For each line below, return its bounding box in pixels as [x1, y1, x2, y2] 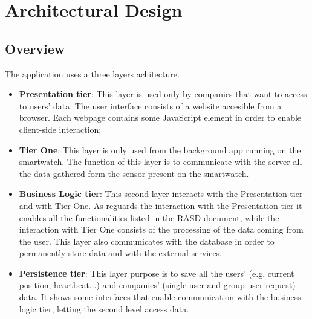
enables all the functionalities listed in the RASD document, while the [19, 211, 279, 224]
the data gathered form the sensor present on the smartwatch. [19, 167, 249, 179]
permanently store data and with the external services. [19, 246, 223, 259]
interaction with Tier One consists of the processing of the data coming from [19, 223, 304, 236]
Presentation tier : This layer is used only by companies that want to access [19, 88, 307, 100]
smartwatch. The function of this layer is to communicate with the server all [19, 155, 302, 168]
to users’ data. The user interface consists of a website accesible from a [19, 99, 282, 112]
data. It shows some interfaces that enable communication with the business [19, 291, 301, 303]
